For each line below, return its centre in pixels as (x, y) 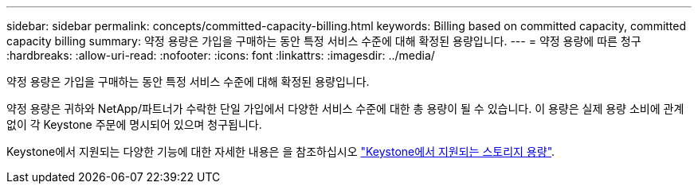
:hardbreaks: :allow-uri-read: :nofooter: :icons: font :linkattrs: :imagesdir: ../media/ (221, 55)
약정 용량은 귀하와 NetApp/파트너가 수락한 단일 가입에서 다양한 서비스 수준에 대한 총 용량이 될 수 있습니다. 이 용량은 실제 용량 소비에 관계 (345, 109)
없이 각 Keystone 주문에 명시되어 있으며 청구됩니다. (134, 124)
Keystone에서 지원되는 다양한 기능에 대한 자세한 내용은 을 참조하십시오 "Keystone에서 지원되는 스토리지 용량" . (281, 151)
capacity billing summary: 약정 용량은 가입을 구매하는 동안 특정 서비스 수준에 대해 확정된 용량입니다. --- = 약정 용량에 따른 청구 (324, 41)
